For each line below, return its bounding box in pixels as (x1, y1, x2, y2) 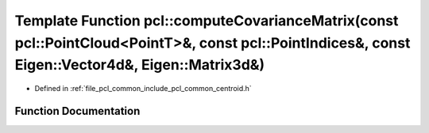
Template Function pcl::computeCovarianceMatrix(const (14, 12, 399, 29)
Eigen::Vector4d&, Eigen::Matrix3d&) (14, 56, 265, 74)
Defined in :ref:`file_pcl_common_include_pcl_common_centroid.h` (34, 84, 252, 93)
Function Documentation (14, 104, 141, 118)
